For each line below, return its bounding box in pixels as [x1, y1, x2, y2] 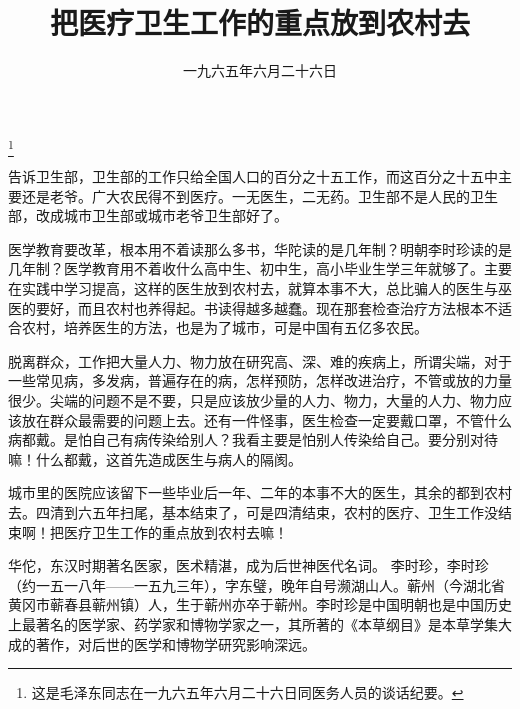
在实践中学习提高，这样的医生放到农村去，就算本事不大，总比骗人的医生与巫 [8, 278, 512, 299]
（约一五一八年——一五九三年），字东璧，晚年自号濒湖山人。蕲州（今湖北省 [8, 574, 505, 595]
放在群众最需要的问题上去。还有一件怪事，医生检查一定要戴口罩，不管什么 [21, 409, 512, 430]
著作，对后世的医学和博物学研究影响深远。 [35, 633, 316, 654]
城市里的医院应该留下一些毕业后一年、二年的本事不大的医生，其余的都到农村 [8, 482, 512, 503]
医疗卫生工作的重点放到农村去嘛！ [63, 521, 288, 542]
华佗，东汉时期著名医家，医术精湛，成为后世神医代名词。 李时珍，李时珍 [8, 555, 489, 576]
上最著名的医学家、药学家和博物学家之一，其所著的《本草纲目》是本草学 [8, 613, 484, 634]
